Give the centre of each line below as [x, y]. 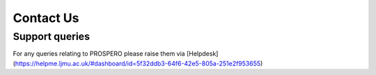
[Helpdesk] [202, 54]
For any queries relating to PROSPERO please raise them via [99, 54]
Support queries [52, 36]
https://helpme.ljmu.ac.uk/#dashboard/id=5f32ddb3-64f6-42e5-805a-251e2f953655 [138, 63]
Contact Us [46, 18]
